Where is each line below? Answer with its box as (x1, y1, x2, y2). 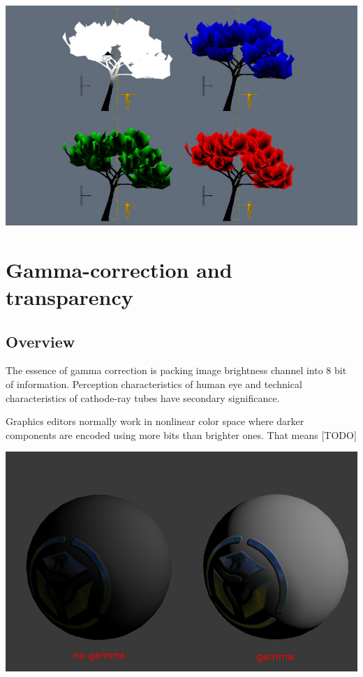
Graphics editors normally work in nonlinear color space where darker (6, 414, 304, 429)
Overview (6, 330, 75, 352)
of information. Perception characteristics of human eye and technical (6, 376, 302, 391)
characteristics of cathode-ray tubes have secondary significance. (6, 390, 280, 405)
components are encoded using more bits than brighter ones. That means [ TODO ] (6, 427, 357, 442)
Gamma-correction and (6, 255, 232, 283)
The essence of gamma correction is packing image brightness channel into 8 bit (6, 363, 347, 378)
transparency (6, 282, 133, 311)
